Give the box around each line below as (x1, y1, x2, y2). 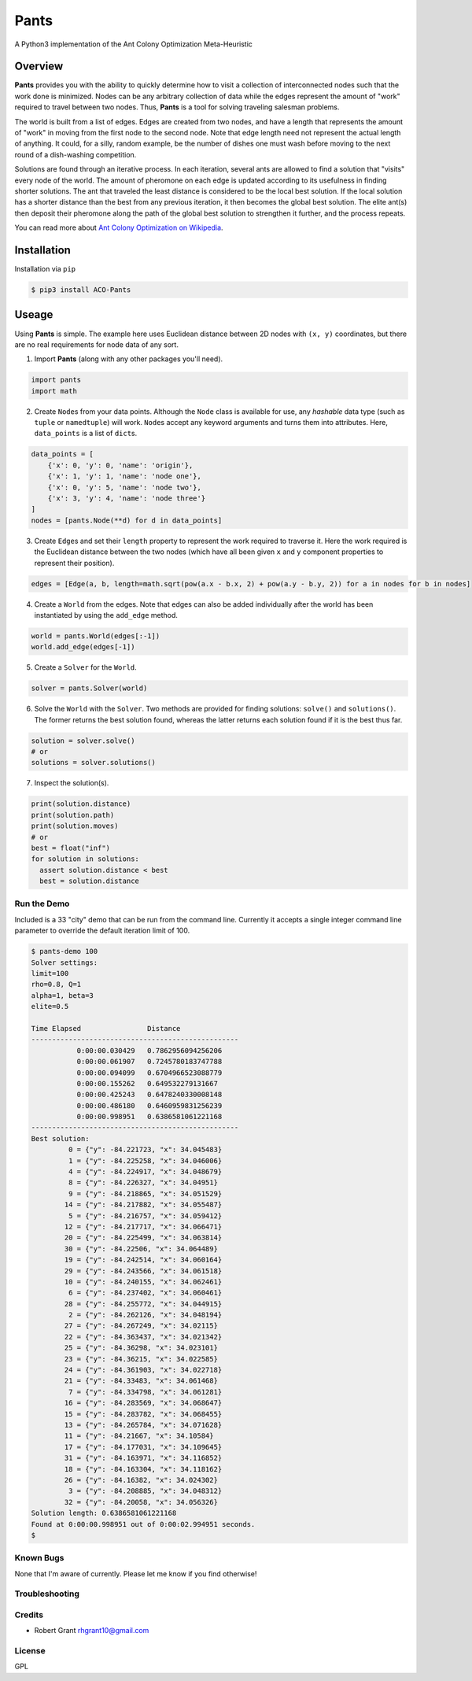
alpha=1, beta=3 (31, 991, 94, 999)
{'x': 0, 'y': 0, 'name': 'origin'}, (47, 460, 194, 470)
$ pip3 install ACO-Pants (31, 286, 131, 294)
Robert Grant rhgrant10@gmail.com (34, 1626, 149, 1635)
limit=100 (31, 969, 69, 977)
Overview (14, 60, 64, 73)
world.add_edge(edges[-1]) (31, 642, 135, 652)
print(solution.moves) (31, 822, 119, 830)
